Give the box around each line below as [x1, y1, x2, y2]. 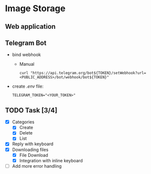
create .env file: [12, 83, 44, 89]
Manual [19, 61, 35, 67]
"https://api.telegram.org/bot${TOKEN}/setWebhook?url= [30, 71, 146, 76]
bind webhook [12, 52, 41, 58]
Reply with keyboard [12, 141, 54, 147]
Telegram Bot [5, 39, 47, 47]
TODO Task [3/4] [5, 106, 57, 115]
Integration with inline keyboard [19, 157, 83, 163]
